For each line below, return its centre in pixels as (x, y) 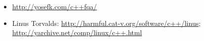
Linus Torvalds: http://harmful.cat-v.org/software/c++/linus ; (106, 23)
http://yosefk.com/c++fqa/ (54, 7)
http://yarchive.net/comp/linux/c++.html (77, 32)
